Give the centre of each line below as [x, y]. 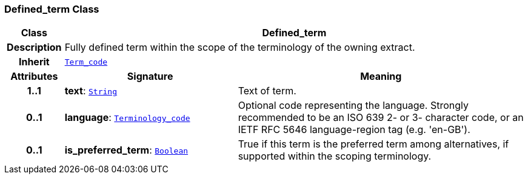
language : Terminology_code [127, 118]
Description [34, 47]
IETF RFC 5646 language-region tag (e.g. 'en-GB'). [354, 130]
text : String [91, 91]
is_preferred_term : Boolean [126, 150]
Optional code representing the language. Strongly [353, 106]
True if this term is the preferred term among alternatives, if [373, 144]
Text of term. [267, 91]
